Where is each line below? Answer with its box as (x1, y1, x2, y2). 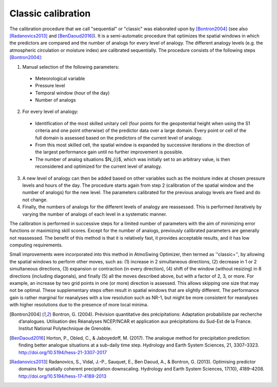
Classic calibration (9, 8, 91, 19)
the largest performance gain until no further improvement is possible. (35, 149, 184, 155)
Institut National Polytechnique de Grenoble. (18, 325, 112, 332)
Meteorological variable (35, 75, 85, 82)
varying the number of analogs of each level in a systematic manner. (22, 211, 167, 217)
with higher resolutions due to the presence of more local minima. (9, 302, 149, 308)
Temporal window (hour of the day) (35, 90, 110, 96)
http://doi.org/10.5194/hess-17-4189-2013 (18, 373, 107, 379)
